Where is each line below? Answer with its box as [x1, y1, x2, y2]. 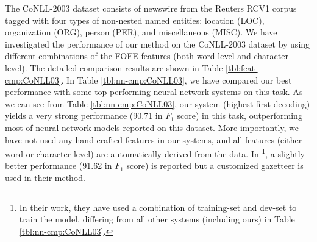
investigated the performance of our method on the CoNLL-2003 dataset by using [5, 37, 310, 50]
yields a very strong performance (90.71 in [5, 109, 163, 122]
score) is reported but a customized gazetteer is [126, 159, 304, 172]
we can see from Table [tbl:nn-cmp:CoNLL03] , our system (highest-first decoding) [5, 97, 310, 110]
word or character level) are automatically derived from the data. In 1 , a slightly [5, 146, 305, 160]
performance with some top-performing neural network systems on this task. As [5, 85, 303, 98]
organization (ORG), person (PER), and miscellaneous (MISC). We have [5, 26, 277, 38]
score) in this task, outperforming [177, 109, 302, 122]
